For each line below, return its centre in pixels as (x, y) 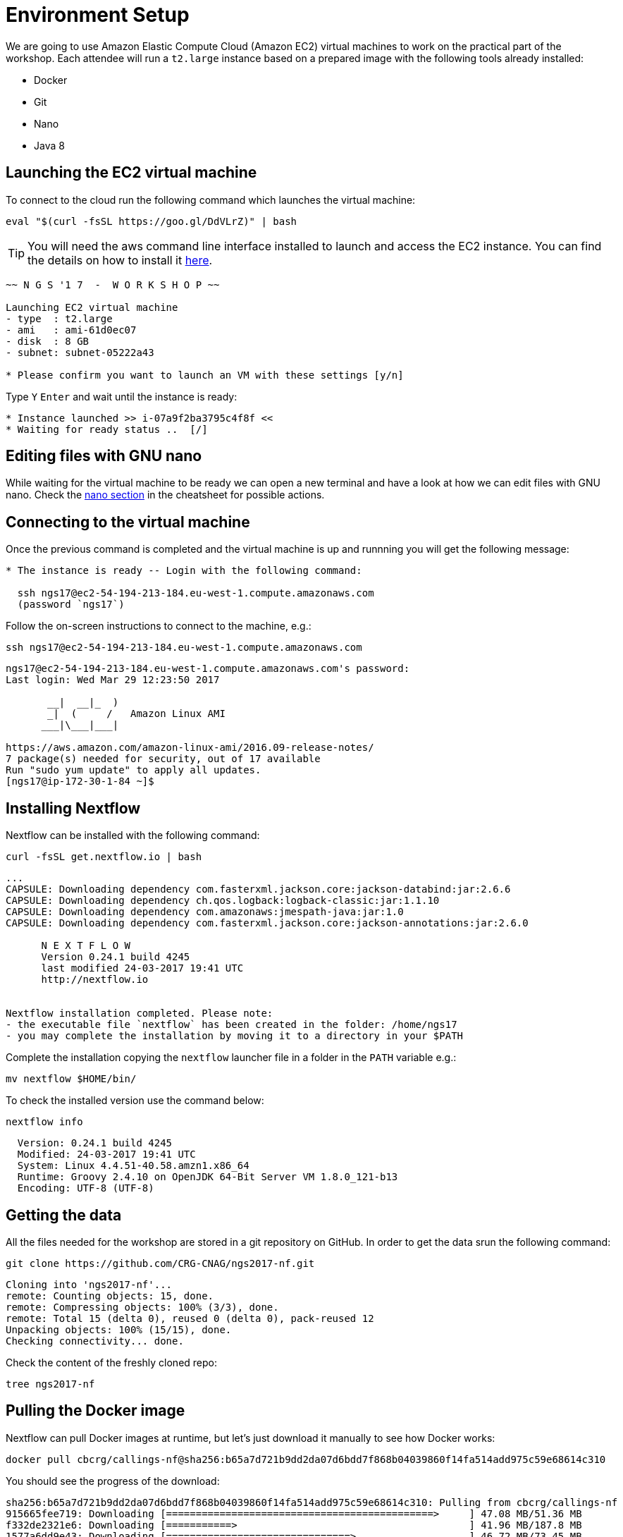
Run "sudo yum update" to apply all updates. (134, 770)
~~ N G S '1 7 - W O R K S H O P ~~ (113, 284)
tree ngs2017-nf (50, 1384)
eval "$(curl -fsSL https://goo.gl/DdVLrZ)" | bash (152, 221)
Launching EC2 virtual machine (92, 307)
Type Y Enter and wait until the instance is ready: (122, 396)
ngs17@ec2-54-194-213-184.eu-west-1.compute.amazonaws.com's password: (208, 669)
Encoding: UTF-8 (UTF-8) (86, 1188)
